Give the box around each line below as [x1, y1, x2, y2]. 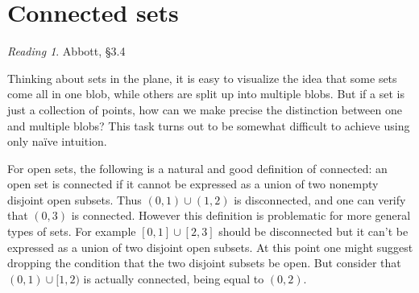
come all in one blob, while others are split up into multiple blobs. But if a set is [7, 85, 404, 102]
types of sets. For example [7, 223, 136, 240]
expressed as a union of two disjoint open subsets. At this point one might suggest [7, 238, 413, 255]
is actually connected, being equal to [83, 270, 264, 287]
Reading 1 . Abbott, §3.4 [7, 43, 126, 60]
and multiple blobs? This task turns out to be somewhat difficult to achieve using [7, 117, 410, 134]
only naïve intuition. [7, 133, 107, 150]
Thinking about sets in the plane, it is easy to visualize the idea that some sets [7, 69, 397, 86]
